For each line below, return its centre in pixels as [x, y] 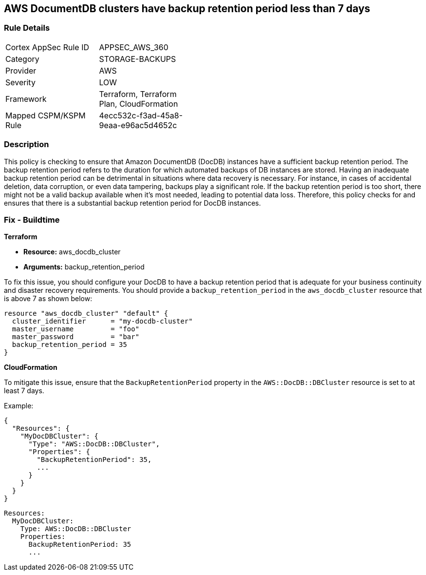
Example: [19, 406]
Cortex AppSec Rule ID [47, 47]
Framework [26, 99]
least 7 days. [24, 391]
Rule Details [27, 28]
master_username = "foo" [76, 329]
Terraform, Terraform [138, 94]
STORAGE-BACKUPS [138, 59]
